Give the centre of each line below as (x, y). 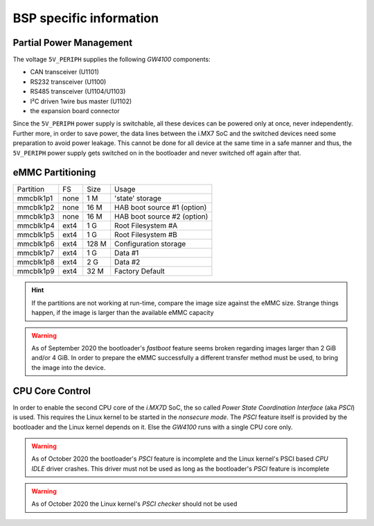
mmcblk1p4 (36, 226)
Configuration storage (150, 244)
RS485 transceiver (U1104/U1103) (78, 92)
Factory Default (140, 271)
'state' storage (138, 198)
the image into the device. (69, 367)
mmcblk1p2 (36, 207)
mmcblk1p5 (36, 235)
